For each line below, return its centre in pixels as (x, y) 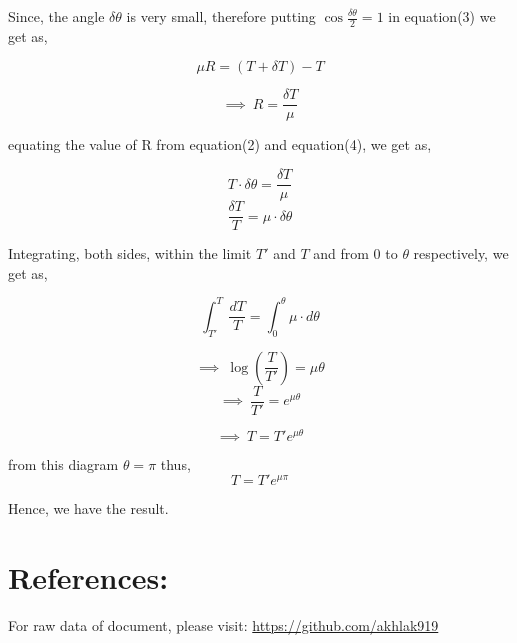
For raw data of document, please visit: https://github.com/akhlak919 (223, 625)
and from (341, 253)
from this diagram (63, 463)
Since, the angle (56, 16)
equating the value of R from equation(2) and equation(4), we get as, (220, 144)
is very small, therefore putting (221, 16)
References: (88, 577)
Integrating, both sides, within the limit (130, 253)
